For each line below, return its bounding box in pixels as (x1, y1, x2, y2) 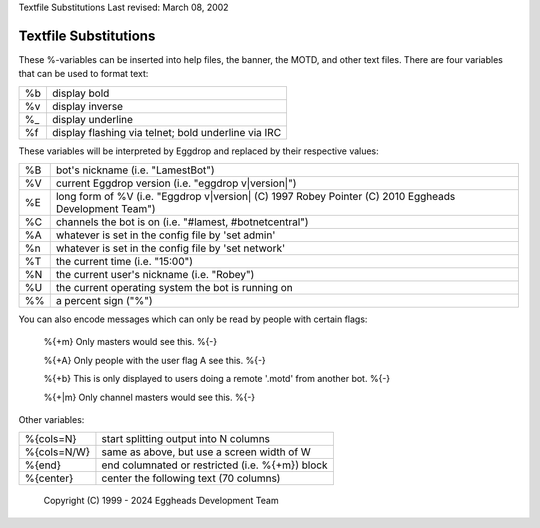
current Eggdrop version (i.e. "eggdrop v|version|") (55, 176, 297, 190)
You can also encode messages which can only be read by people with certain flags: (18, 313, 368, 325)
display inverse (51, 99, 124, 113)
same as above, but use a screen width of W (101, 445, 312, 459)
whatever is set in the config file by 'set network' (55, 241, 286, 255)
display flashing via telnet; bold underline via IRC (51, 125, 282, 139)
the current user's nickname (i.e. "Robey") (55, 268, 255, 282)
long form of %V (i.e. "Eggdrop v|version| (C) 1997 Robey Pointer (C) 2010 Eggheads (55, 190, 456, 204)
